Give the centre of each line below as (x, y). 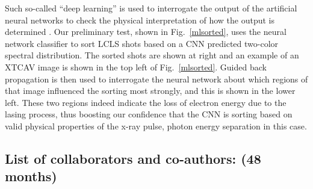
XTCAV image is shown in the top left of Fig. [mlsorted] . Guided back (136, 67)
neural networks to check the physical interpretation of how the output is (140, 20)
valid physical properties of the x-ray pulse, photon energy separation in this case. (156, 125)
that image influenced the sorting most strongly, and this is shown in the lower (150, 91)
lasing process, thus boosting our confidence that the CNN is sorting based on (149, 114)
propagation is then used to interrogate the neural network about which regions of (156, 79)
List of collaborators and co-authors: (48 (133, 158)
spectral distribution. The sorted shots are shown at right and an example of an (152, 55)
